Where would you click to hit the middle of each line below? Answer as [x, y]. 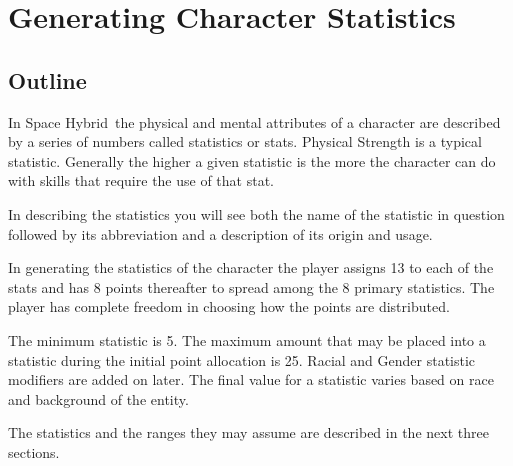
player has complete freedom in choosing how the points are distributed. [229, 306]
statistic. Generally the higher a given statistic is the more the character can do [252, 160]
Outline [47, 79]
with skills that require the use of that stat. [141, 180]
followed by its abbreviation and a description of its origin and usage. [220, 233]
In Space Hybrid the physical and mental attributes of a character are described [254, 121]
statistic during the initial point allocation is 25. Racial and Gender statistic [242, 359]
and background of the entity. [98, 398]
